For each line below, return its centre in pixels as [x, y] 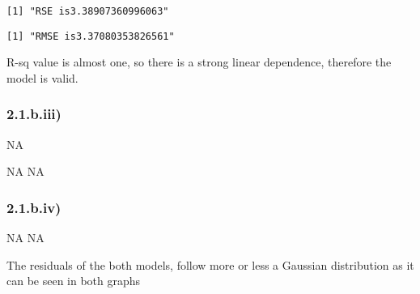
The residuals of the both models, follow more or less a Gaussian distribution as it [210, 264]
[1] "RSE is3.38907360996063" [88, 11]
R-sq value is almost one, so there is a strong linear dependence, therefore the [199, 62]
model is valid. [42, 77]
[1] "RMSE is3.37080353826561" [91, 36]
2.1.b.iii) [34, 114]
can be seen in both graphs [74, 281]
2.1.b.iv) [34, 207]
